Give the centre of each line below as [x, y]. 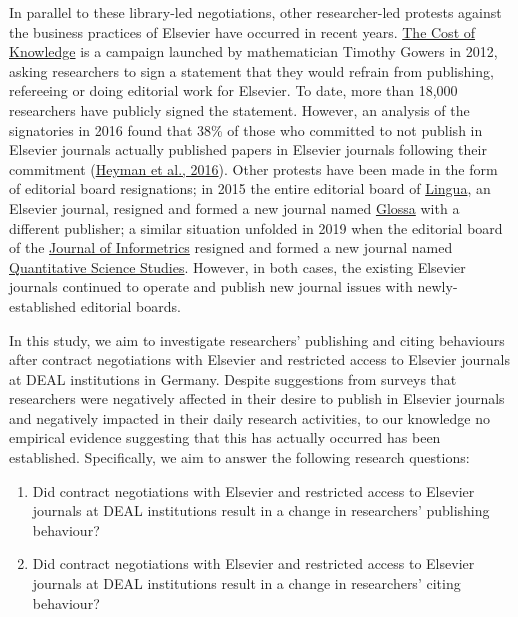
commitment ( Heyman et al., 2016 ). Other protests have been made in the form [253, 168]
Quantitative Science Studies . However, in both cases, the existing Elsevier [237, 266]
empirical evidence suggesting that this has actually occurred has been [225, 437]
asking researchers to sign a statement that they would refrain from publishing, [251, 70]
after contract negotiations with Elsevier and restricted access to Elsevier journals [259, 359]
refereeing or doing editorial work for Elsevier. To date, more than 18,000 [233, 90]
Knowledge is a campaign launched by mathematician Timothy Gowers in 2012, [253, 51]
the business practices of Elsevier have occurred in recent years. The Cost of [242, 31]
